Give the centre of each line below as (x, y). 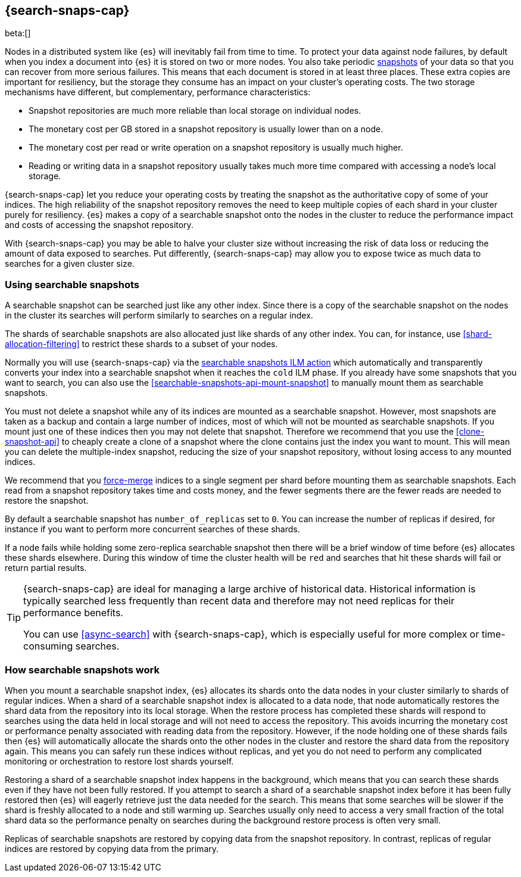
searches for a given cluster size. (70, 264)
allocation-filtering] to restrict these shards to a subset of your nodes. (141, 344)
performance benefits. (73, 613)
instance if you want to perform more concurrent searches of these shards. (152, 529)
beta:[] (18, 33)
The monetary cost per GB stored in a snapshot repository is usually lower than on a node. (206, 129)
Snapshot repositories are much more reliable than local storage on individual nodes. (195, 111)
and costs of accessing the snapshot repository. (99, 225)
